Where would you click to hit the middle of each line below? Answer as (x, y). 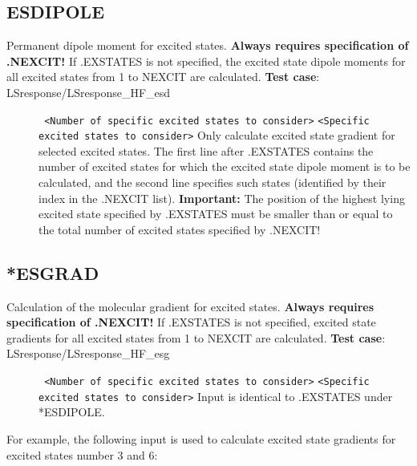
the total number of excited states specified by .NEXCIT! (180, 229)
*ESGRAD (53, 272)
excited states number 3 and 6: (82, 454)
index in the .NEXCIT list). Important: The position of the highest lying (222, 198)
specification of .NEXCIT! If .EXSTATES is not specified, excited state (191, 322)
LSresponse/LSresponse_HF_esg (88, 353)
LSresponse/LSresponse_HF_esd (89, 92)
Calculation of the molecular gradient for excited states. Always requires (190, 306)
